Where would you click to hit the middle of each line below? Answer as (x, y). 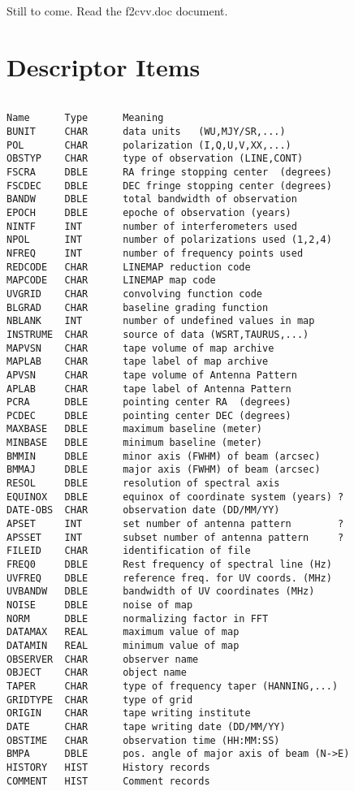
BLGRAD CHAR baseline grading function (138, 307)
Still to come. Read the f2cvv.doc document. (117, 11)
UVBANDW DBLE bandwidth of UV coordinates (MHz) (161, 592)
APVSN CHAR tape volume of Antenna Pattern (152, 375)
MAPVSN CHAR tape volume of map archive (140, 348)
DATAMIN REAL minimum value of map (123, 645)
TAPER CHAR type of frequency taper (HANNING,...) (173, 686)
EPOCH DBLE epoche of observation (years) (149, 212)
